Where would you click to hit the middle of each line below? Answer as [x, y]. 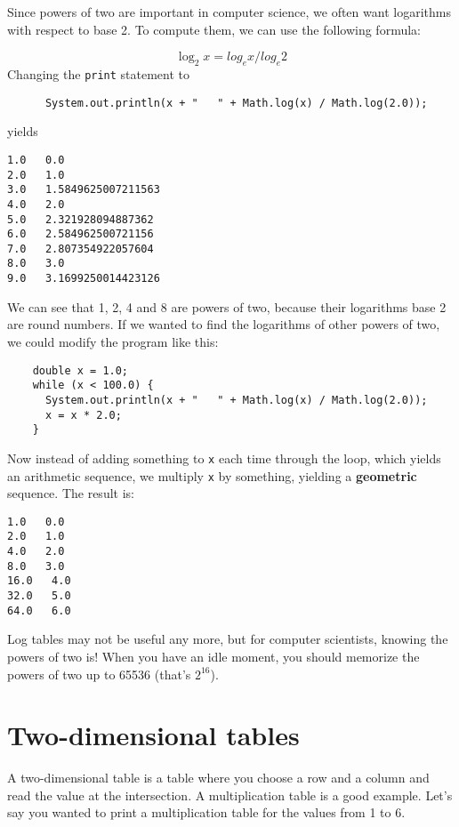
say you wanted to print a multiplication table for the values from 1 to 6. [206, 812]
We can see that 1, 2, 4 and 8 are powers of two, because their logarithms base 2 [227, 306]
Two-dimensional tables [153, 735]
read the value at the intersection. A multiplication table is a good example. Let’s [230, 795]
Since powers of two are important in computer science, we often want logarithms [229, 12]
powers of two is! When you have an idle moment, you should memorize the [213, 656]
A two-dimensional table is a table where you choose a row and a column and [218, 778]
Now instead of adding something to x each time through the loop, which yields [224, 458]
